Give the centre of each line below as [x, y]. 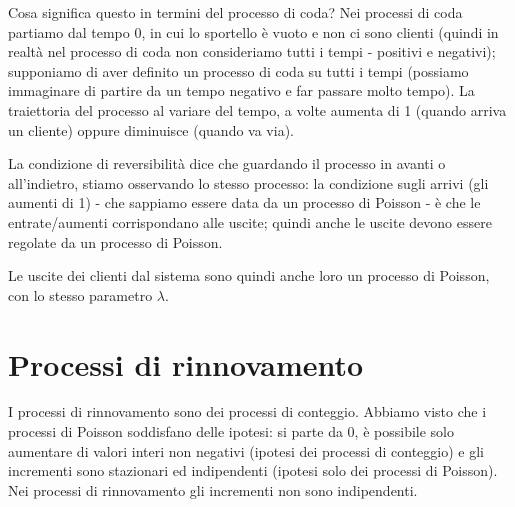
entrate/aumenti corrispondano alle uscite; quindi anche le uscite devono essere [250, 221]
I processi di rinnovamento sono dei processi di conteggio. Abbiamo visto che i [247, 411]
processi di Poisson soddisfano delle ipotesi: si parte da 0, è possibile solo [231, 431]
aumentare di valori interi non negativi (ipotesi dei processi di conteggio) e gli [246, 450]
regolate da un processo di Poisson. [115, 241]
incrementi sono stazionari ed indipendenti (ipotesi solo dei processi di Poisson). [253, 470]
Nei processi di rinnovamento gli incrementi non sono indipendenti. [213, 489]
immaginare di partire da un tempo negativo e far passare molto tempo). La [241, 90]
